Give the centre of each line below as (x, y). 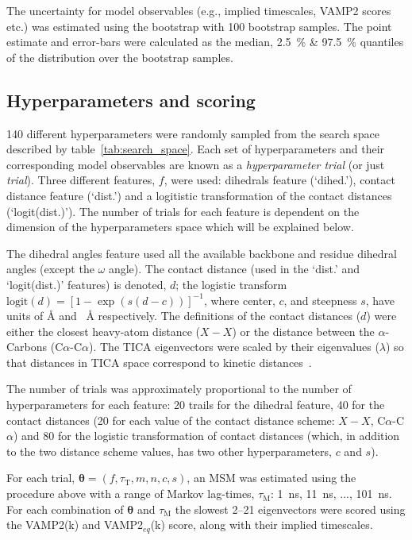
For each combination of (65, 509)
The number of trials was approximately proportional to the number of (179, 389)
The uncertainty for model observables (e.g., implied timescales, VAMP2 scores (199, 10)
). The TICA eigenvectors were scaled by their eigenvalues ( (234, 347)
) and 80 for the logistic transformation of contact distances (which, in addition (206, 436)
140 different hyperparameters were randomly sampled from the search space (193, 133)
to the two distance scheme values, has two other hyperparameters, (169, 451)
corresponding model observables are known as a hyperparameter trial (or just (196, 164)
